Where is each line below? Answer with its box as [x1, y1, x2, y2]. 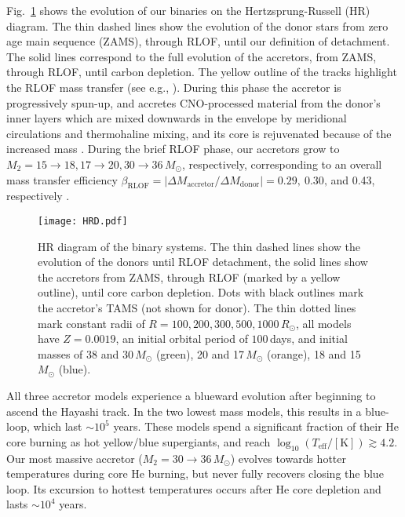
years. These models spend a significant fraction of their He [113, 418, 400, 435]
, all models [295, 315, 352, 331]
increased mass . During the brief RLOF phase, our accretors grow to [6, 140, 340, 157]
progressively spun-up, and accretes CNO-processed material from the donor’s [6, 94, 381, 111]
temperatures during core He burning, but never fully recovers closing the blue [6, 465, 384, 482]
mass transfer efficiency [6, 171, 118, 188]
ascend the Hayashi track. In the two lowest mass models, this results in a [6, 402, 362, 419]
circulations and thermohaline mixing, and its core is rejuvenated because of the [6, 125, 392, 141]
